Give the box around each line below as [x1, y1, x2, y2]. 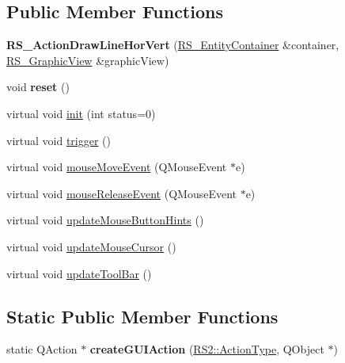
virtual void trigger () [6, 132, 111, 148]
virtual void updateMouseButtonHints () [6, 212, 204, 228]
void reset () [6, 78, 70, 95]
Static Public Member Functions [6, 304, 279, 328]
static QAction [6, 341, 78, 357]
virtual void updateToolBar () [6, 265, 152, 281]
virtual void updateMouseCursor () [6, 238, 176, 254]
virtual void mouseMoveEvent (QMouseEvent [6, 159, 227, 175]
